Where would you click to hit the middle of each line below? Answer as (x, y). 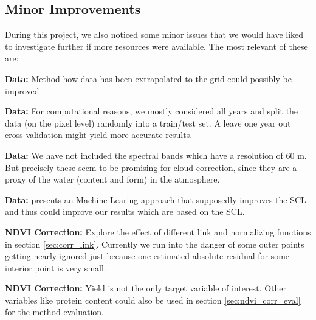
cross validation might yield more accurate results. (99, 135)
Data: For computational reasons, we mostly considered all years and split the (152, 111)
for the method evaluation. (55, 312)
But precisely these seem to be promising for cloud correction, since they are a (151, 167)
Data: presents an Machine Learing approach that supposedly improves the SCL (156, 199)
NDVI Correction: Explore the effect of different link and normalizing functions (158, 231)
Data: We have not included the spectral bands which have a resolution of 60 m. (156, 155)
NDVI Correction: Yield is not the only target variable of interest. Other (146, 288)
